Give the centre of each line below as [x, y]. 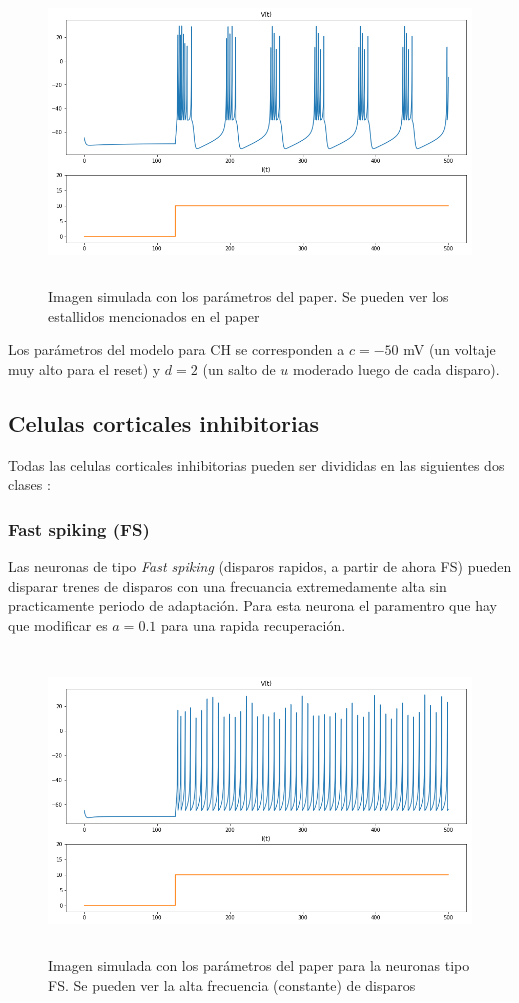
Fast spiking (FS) [79, 528]
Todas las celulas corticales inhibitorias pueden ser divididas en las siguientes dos [256, 464]
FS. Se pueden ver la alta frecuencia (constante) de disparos [232, 984]
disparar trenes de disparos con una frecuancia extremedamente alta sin [227, 585]
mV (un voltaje [449, 349]
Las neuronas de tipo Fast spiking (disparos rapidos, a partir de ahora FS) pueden [260, 565]
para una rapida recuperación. [253, 624]
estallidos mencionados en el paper [154, 315]
